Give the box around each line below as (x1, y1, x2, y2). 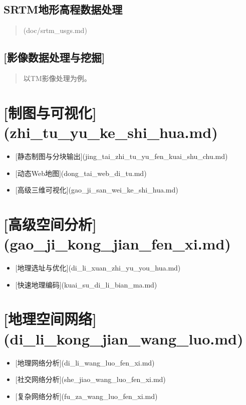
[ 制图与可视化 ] (4, 102, 97, 122)
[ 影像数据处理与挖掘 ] (4, 49, 105, 65)
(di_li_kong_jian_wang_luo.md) (4, 328, 243, 348)
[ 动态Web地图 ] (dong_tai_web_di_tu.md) (15, 167, 147, 178)
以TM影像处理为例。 (23, 73, 91, 83)
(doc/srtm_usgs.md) (23, 25, 87, 35)
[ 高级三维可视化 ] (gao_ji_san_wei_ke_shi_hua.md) (15, 184, 178, 195)
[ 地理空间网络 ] (4, 308, 97, 329)
